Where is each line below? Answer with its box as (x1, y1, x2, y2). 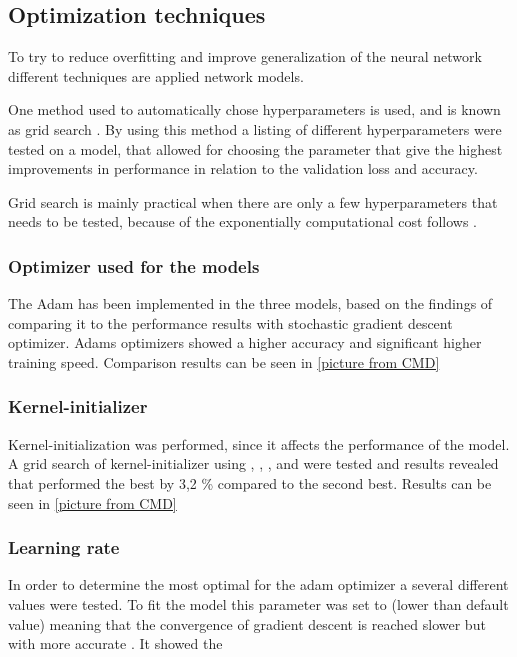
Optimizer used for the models (8, 253, 260, 278)
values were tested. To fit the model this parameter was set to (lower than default (8, 593, 509, 614)
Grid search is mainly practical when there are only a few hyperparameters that (8, 191, 498, 212)
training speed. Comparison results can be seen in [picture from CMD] (8, 351, 440, 372)
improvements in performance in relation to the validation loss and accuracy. (8, 158, 478, 179)
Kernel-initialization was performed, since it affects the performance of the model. (8, 433, 510, 454)
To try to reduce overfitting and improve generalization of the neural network (8, 46, 482, 67)
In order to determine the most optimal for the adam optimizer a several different (8, 574, 509, 595)
